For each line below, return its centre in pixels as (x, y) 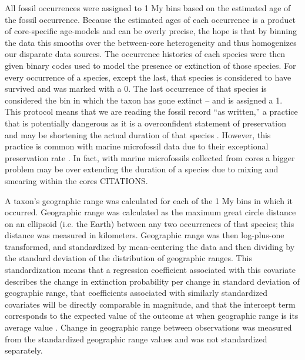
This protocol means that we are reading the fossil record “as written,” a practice (151, 111)
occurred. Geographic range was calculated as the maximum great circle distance (150, 212)
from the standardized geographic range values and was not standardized (136, 339)
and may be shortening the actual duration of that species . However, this (138, 134)
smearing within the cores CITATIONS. (76, 180)
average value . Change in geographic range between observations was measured (148, 327)
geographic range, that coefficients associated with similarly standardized (136, 293)
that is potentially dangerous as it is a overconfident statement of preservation (145, 123)
